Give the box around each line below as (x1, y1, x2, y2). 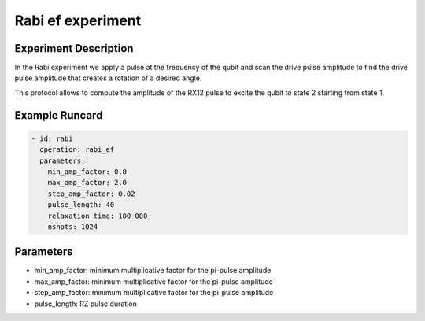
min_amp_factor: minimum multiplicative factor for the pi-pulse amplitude (34, 266, 272, 275)
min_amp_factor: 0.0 (47, 168, 128, 176)
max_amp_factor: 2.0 (47, 178, 128, 187)
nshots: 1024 (47, 222, 98, 231)
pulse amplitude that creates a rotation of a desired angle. (14, 73, 202, 83)
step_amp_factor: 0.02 (47, 189, 135, 198)
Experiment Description (14, 42, 134, 55)
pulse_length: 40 (47, 201, 115, 209)
